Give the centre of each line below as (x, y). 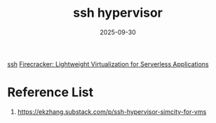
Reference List (50, 93)
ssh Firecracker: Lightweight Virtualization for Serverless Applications (108, 64)
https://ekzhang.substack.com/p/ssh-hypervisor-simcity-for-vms (112, 111)
